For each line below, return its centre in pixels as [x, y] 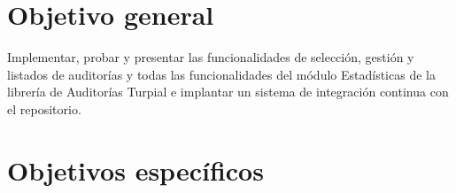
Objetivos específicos [135, 170]
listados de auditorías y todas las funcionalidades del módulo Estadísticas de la [221, 74]
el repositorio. [44, 108]
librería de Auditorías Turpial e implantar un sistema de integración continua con [228, 92]
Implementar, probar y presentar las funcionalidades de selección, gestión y [211, 57]
